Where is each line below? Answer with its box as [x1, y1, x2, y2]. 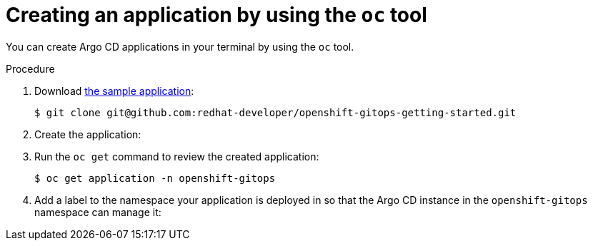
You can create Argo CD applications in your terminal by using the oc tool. [6, 40, 354, 53]
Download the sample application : [34, 84, 194, 97]
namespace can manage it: [34, 205, 161, 218]
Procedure [6, 62, 55, 75]
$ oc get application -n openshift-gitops [34, 172, 276, 184]
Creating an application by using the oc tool [6, 3, 427, 27]
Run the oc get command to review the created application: [34, 150, 319, 163]
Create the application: [34, 128, 141, 140]
